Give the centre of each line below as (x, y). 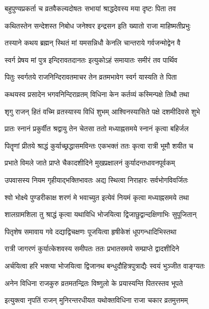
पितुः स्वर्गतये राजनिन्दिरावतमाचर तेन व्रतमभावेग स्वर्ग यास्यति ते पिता (91, 77)
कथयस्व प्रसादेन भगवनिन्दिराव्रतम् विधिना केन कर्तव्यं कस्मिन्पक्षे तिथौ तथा (97, 94)
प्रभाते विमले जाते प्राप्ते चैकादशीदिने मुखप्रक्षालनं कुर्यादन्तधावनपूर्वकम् (90, 163)
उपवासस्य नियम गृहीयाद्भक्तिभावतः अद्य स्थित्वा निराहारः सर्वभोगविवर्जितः (96, 180)
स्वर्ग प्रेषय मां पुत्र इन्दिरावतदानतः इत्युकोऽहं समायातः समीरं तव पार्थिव (91, 60)
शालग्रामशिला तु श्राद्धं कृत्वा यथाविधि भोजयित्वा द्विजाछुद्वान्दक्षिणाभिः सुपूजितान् (101, 214)
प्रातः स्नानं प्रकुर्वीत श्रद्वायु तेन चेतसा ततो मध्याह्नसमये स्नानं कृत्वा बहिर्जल (97, 128)
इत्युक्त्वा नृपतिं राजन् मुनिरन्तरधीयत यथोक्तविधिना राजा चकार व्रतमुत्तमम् (96, 300)
